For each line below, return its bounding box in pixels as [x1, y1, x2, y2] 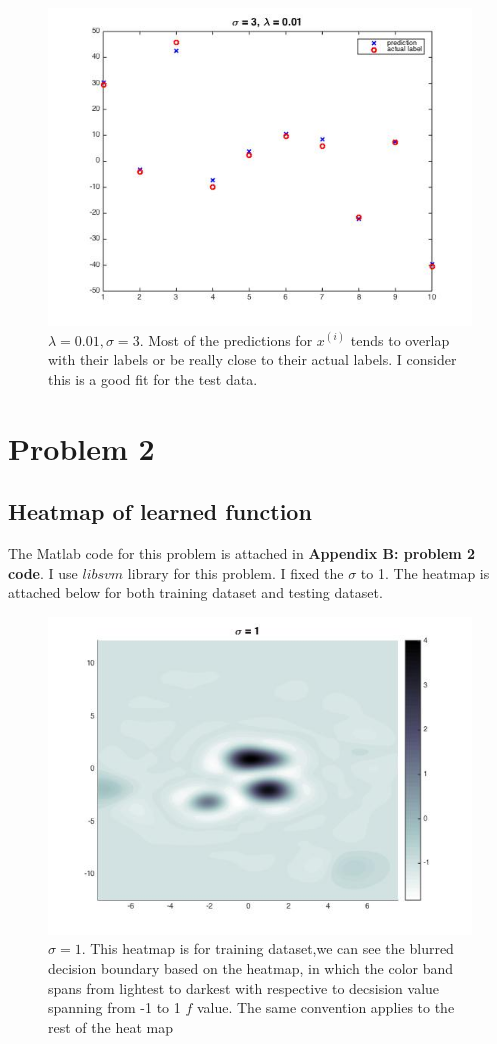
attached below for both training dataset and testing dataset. [8, 582, 383, 603]
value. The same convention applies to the [196, 997, 455, 1018]
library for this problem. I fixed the [127, 562, 344, 583]
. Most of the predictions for [139, 329, 313, 350]
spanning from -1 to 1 [48, 997, 181, 1018]
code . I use [8, 562, 78, 583]
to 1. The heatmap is [360, 562, 490, 583]
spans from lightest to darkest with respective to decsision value [48, 977, 440, 998]
